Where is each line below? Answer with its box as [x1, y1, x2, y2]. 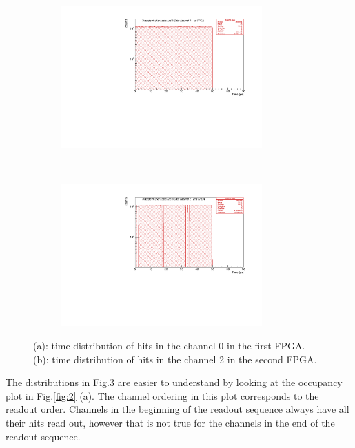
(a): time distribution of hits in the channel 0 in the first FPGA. [33, 338, 305, 353]
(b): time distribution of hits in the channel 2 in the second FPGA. [33, 352, 317, 366]
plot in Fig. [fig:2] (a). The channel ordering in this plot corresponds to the [6, 388, 319, 403]
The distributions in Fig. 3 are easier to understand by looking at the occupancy [6, 375, 343, 389]
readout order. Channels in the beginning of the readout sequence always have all [6, 402, 349, 416]
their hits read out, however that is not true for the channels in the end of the [6, 416, 335, 430]
